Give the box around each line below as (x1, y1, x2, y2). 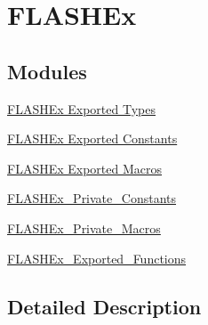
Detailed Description (7, 292, 202, 320)
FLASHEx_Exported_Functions (7, 248, 187, 267)
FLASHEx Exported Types (7, 99, 156, 118)
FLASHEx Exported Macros (7, 158, 163, 177)
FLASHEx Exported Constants (7, 129, 178, 148)
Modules (7, 57, 87, 85)
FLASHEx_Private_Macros (7, 218, 161, 237)
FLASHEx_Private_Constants (7, 189, 176, 207)
